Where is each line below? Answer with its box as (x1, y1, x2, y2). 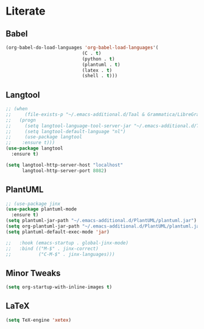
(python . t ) (82, 56, 115, 62)
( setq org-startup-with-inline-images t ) (5, 284, 113, 290)
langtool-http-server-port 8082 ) (21, 167, 107, 174)
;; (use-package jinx (5, 201, 61, 207)
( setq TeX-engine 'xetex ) (5, 317, 71, 323)
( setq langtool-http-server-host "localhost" (5, 162, 123, 168)
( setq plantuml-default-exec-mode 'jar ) (5, 229, 110, 235)
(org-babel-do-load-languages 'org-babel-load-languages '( (5, 44, 159, 50)
